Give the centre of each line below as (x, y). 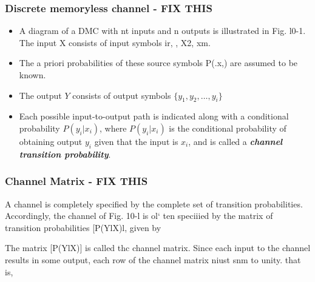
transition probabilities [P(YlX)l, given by (83, 227)
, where (113, 128)
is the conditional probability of (228, 128)
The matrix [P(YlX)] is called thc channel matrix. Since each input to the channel (158, 248)
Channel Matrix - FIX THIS (76, 181)
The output (40, 95)
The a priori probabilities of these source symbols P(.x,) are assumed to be (158, 63)
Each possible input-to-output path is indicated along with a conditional (154, 116)
